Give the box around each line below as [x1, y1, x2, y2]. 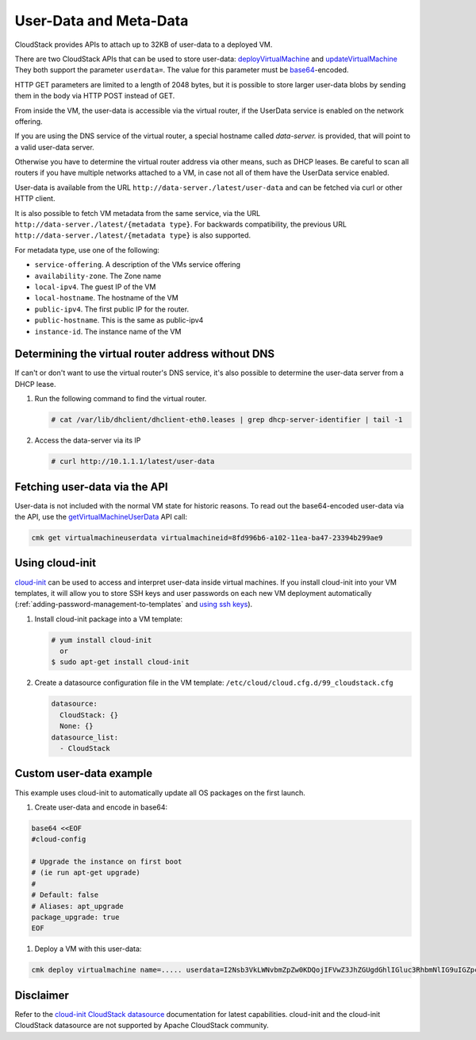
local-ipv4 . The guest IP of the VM [34, 282, 156, 292]
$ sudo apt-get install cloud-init [51, 658, 190, 667]
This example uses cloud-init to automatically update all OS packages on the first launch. [14, 787, 305, 798]
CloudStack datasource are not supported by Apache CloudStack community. [14, 1021, 269, 1030]
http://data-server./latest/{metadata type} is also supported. [14, 230, 251, 240]
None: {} [59, 721, 94, 731]
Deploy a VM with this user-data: [34, 944, 142, 953]
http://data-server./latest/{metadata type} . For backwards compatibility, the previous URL [14, 219, 347, 230]
